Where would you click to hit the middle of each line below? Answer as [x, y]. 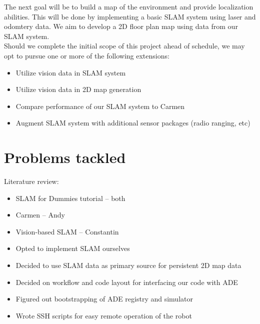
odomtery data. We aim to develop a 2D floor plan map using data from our [121, 26]
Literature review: [31, 181]
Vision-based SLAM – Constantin [67, 231]
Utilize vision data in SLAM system [71, 72]
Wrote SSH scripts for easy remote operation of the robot [104, 315]
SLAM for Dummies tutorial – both [70, 198]
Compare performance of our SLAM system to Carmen [100, 106]
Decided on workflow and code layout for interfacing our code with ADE [127, 282]
